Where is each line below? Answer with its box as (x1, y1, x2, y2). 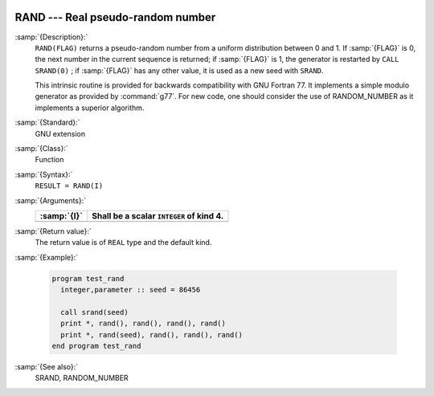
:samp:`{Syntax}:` (14, 169, 73, 179)
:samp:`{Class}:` (14, 144, 68, 153)
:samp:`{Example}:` (14, 252, 79, 262)
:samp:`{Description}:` (14, 32, 88, 42)
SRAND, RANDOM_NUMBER (35, 374, 129, 383)
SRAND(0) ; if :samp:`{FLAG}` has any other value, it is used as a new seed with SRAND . (35, 65, 324, 76)
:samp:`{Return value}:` (14, 226, 92, 236)
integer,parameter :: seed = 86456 (60, 285, 201, 295)
